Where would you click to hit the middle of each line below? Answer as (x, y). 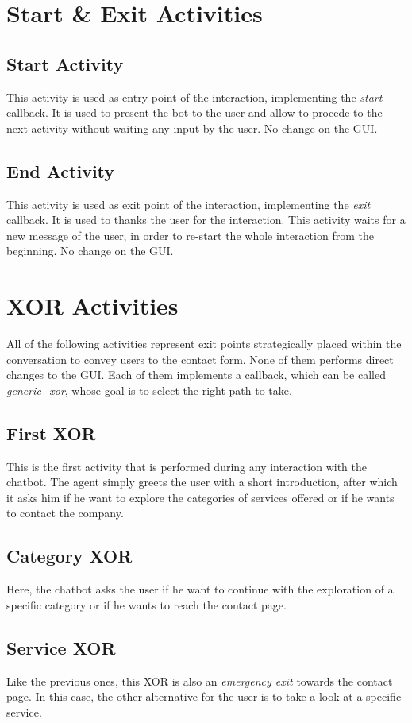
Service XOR (61, 647)
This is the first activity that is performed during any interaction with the (187, 466)
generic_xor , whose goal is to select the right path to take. (149, 390)
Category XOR (69, 556)
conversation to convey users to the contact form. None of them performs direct (200, 359)
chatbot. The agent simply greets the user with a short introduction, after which (202, 482)
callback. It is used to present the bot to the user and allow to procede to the (194, 112)
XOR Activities (92, 305)
